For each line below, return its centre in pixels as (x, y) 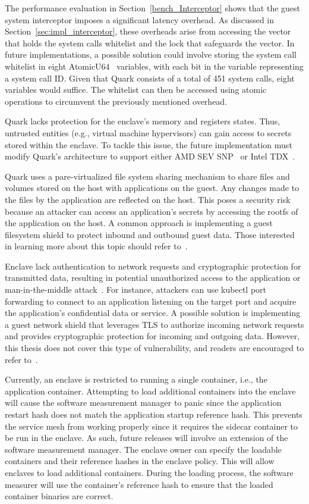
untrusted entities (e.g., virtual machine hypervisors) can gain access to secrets (148, 132)
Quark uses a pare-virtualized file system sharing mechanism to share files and (147, 176)
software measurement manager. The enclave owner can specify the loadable (143, 449)
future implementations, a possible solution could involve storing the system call (151, 54)
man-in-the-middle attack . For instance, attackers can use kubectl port (135, 289)
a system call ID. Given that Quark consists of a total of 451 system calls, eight (150, 78)
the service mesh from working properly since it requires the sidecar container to (152, 426)
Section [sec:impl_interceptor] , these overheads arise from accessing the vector (148, 31)
